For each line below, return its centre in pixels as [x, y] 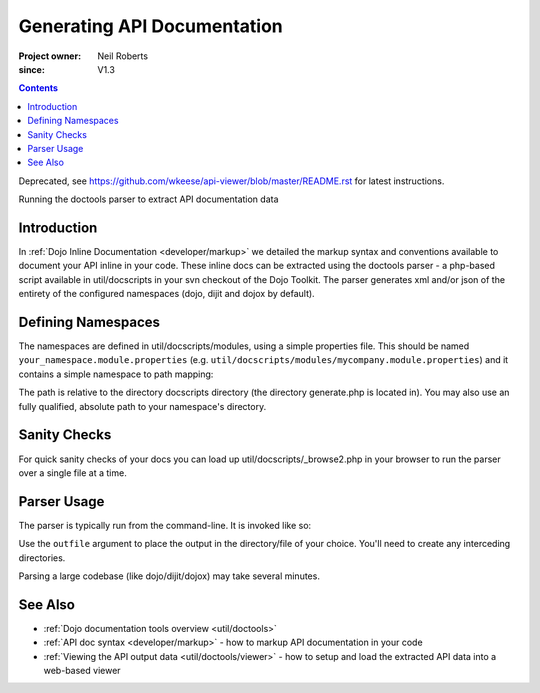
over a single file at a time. [72, 472]
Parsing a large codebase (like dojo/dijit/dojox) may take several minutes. [169, 576]
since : [31, 69]
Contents [38, 88]
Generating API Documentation [151, 26]
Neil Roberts [123, 56]
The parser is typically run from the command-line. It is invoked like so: [165, 525]
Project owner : [50, 56]
